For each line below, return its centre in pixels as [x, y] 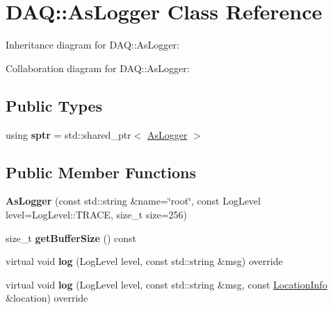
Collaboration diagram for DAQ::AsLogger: [98, 68]
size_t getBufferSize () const [71, 238]
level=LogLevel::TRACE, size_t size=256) [97, 214]
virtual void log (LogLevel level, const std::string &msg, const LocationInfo [166, 284]
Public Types [54, 105]
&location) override [47, 298]
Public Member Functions [101, 172]
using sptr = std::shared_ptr [68, 134]
